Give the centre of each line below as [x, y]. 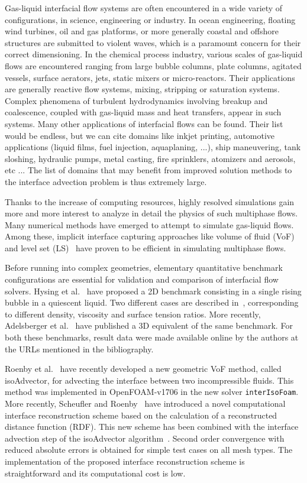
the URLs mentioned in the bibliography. [79, 349]
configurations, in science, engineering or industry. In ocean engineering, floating [150, 19]
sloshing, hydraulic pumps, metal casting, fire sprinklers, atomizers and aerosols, [150, 158]
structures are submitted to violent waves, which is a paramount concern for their [153, 42]
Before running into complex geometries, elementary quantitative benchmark [144, 268]
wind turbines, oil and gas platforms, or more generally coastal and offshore [142, 31]
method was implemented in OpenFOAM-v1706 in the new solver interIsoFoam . [152, 392]
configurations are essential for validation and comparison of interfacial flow [142, 279]
